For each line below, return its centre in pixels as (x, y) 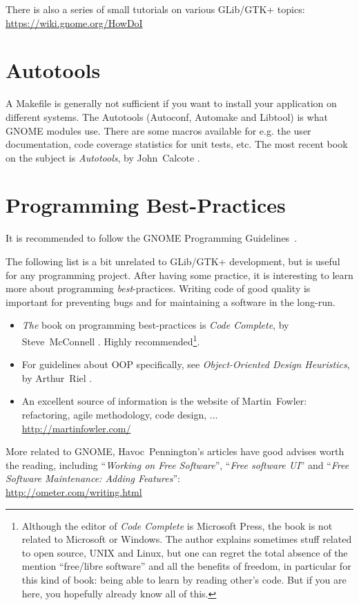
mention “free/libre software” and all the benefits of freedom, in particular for (186, 566)
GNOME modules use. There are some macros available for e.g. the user (158, 130)
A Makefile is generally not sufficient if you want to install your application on (171, 103)
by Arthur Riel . (57, 377)
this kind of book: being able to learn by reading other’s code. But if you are (184, 579)
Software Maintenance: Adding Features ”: (93, 478)
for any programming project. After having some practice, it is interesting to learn (179, 275)
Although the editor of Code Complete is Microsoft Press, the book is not (177, 525)
